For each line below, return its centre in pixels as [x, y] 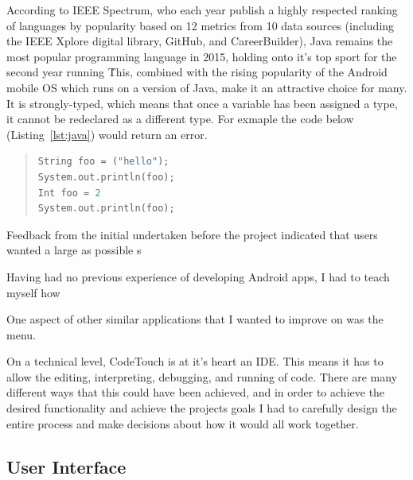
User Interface [66, 466]
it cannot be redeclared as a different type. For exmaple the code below [180, 119]
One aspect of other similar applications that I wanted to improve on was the [195, 319]
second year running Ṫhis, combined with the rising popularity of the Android [197, 72]
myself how [33, 292]
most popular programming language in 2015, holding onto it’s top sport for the [202, 56]
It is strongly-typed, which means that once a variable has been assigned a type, [202, 103]
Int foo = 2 [69, 193]
